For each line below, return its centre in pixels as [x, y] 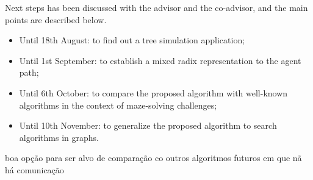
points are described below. [56, 19]
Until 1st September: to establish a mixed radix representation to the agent [160, 60]
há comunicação [34, 169]
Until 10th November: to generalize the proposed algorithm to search [148, 125]
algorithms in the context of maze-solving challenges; [118, 105]
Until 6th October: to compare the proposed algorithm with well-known [153, 92]
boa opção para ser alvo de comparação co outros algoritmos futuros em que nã [153, 158]
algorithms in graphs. [59, 137]
